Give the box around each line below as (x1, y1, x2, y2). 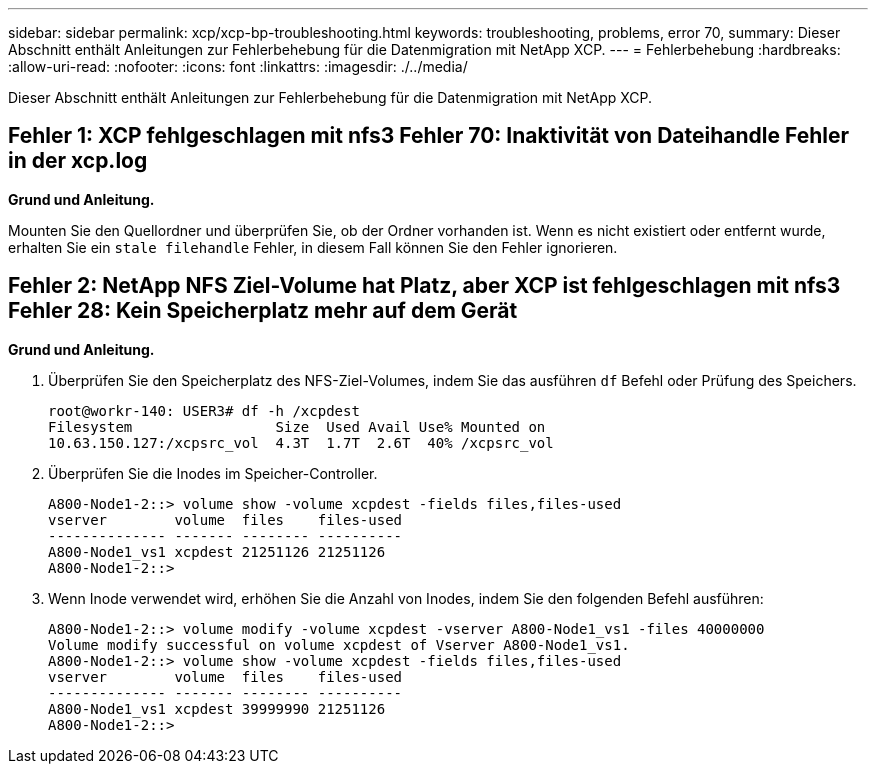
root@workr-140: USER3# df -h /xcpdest (48, 402, 360, 419)
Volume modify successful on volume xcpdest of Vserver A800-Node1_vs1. (48, 636, 630, 653)
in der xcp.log (8, 148, 148, 174)
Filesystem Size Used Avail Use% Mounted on (48, 418, 546, 435)
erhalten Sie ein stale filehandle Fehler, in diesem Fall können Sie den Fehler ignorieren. (8, 238, 618, 256)
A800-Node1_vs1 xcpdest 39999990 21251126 (48, 700, 386, 717)
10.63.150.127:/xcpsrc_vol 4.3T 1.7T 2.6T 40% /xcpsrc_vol (48, 434, 554, 451)
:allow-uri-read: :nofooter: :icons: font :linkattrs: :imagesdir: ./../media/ (8, 58, 468, 75)
